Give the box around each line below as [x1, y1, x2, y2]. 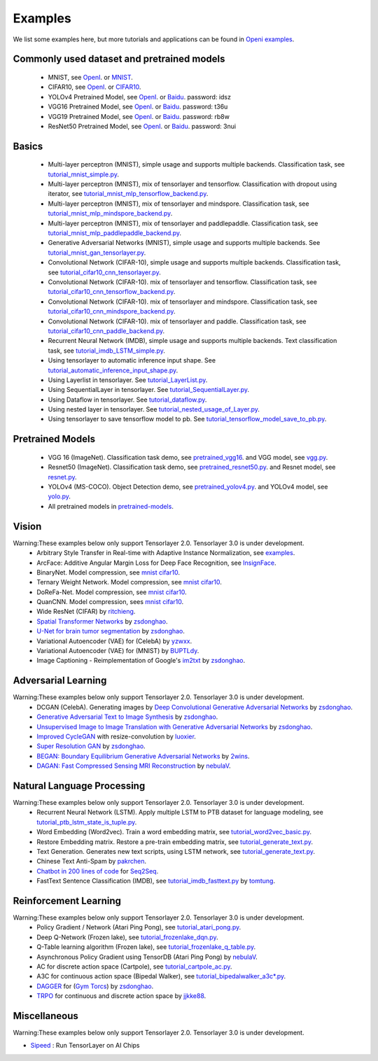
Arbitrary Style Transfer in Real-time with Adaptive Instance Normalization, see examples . [36, 549, 295, 557]
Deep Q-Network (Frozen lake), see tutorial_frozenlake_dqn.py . [36, 933, 218, 941]
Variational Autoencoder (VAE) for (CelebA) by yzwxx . [36, 637, 192, 645]
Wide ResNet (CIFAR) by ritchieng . [36, 607, 136, 616]
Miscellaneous [13, 1010, 78, 1022]
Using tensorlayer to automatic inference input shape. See [48, 356, 216, 365]
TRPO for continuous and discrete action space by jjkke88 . [36, 992, 206, 1000]
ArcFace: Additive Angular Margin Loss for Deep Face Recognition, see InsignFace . [36, 558, 276, 567]
